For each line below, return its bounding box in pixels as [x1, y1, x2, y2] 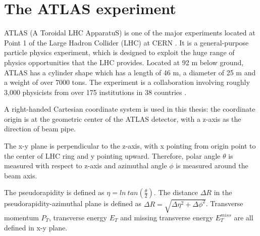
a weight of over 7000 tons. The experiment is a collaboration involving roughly [4, 77, 250, 87]
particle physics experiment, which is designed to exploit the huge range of [4, 47, 235, 58]
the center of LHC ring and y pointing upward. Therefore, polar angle [4, 150, 221, 161]
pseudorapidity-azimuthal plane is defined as [4, 198, 142, 209]
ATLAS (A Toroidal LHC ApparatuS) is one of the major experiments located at [4, 27, 255, 38]
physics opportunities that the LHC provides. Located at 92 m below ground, [4, 57, 244, 67]
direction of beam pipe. [4, 123, 76, 134]
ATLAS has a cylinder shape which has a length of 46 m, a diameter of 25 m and [4, 67, 256, 77]
